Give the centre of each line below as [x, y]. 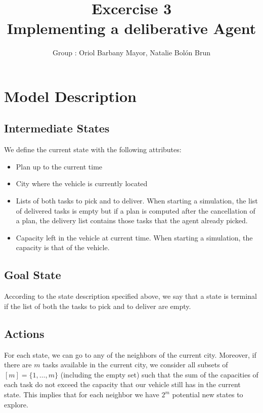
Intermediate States [57, 128]
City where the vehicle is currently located [82, 183]
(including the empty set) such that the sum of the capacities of [159, 374]
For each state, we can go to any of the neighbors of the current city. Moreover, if [130, 354]
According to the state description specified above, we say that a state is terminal [130, 296]
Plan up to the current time [59, 166]
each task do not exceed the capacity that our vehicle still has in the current [122, 384]
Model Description [70, 96]
